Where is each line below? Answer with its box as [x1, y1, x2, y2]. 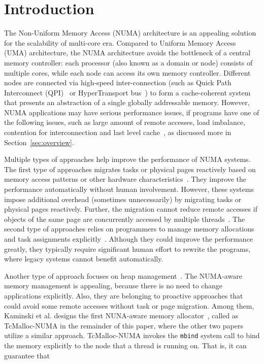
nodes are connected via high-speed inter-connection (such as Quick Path [4, 77, 232, 88]
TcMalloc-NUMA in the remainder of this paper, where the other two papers [4, 320, 243, 330]
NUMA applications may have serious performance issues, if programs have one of [4, 107, 259, 117]
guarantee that [4, 350, 50, 360]
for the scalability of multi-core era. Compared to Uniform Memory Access [4, 37, 236, 48]
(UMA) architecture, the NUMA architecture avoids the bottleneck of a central [4, 47, 251, 58]
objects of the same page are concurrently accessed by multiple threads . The [4, 213, 245, 224]
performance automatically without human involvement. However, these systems [4, 184, 254, 194]
